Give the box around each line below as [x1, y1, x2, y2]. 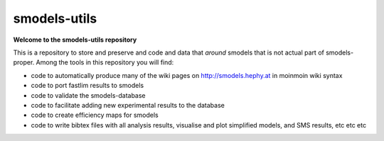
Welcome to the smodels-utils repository [13, 35, 137, 44]
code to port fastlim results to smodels [31, 81, 144, 90]
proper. [13, 58, 35, 67]
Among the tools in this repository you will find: [36, 58, 174, 67]
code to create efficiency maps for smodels [31, 111, 159, 120]
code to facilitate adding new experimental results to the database [31, 101, 225, 109]
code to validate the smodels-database [31, 91, 146, 99]
